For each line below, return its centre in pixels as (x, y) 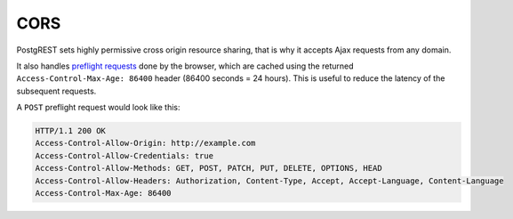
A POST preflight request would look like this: (99, 108)
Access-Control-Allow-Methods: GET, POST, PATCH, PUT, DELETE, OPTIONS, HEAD (208, 168)
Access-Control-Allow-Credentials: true (124, 155)
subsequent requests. (56, 91)
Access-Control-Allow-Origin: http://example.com (145, 143)
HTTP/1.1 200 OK (71, 131)
